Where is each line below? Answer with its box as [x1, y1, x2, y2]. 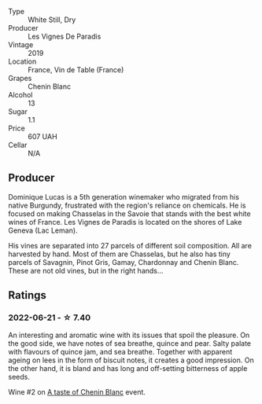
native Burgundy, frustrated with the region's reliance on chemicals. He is [8, 200, 246, 210]
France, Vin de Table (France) [28, 65, 124, 74]
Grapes [8, 74, 32, 83]
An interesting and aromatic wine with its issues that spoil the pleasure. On [8, 330, 250, 340]
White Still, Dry [28, 15, 76, 24]
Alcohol [8, 90, 33, 99]
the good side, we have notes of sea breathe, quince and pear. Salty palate [8, 338, 252, 348]
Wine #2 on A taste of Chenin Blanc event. [8, 387, 146, 396]
